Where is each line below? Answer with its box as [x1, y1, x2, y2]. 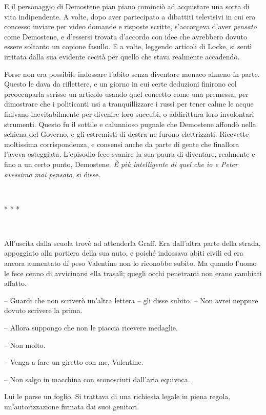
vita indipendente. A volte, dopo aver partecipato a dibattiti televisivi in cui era [4, 11, 256, 22]
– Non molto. [4, 339, 46, 350]
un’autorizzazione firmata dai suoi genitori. [4, 401, 139, 411]
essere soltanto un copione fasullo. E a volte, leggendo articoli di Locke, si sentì [4, 41, 252, 52]
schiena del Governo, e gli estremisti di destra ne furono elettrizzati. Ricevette [4, 129, 249, 139]
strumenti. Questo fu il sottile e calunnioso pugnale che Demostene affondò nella [4, 118, 256, 129]
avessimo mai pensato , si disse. [4, 169, 101, 179]
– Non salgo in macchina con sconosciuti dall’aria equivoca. [4, 374, 190, 384]
